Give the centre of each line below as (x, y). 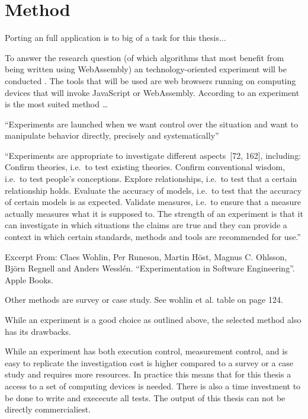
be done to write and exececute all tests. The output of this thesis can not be (145, 397)
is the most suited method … (57, 104)
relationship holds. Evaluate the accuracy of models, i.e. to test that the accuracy (153, 190)
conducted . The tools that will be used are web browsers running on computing (150, 80)
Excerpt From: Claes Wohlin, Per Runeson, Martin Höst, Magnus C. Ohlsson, (146, 256)
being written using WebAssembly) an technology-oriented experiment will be (146, 69)
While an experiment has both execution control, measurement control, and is (146, 351)
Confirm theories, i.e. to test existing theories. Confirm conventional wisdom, (145, 167)
